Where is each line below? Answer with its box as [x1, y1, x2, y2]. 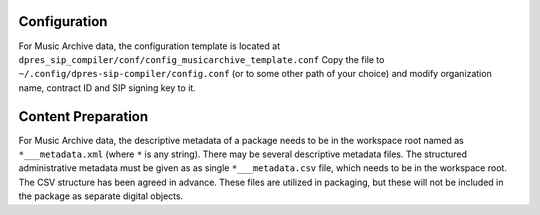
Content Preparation [18, 108, 149, 125]
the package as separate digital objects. [18, 190, 184, 202]
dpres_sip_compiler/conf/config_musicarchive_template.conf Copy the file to [18, 53, 385, 65]
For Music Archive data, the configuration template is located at [18, 40, 280, 52]
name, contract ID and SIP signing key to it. [18, 81, 197, 94]
